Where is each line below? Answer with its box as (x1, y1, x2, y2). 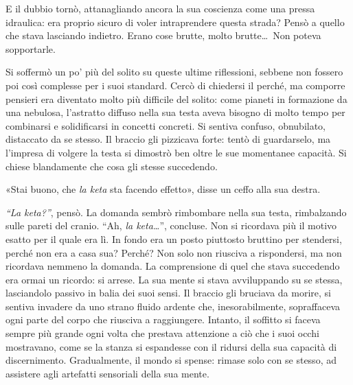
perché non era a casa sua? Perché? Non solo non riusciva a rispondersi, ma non (5, 245, 342, 259)
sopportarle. (5, 41, 56, 56)
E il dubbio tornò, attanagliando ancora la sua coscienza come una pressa (5, 1, 315, 15)
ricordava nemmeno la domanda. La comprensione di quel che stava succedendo (5, 259, 340, 273)
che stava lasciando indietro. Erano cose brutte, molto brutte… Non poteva (5, 28, 321, 43)
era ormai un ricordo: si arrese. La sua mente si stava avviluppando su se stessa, (5, 272, 343, 286)
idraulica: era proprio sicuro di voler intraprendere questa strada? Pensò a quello (5, 14, 345, 29)
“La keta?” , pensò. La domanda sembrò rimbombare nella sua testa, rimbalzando (5, 205, 347, 219)
